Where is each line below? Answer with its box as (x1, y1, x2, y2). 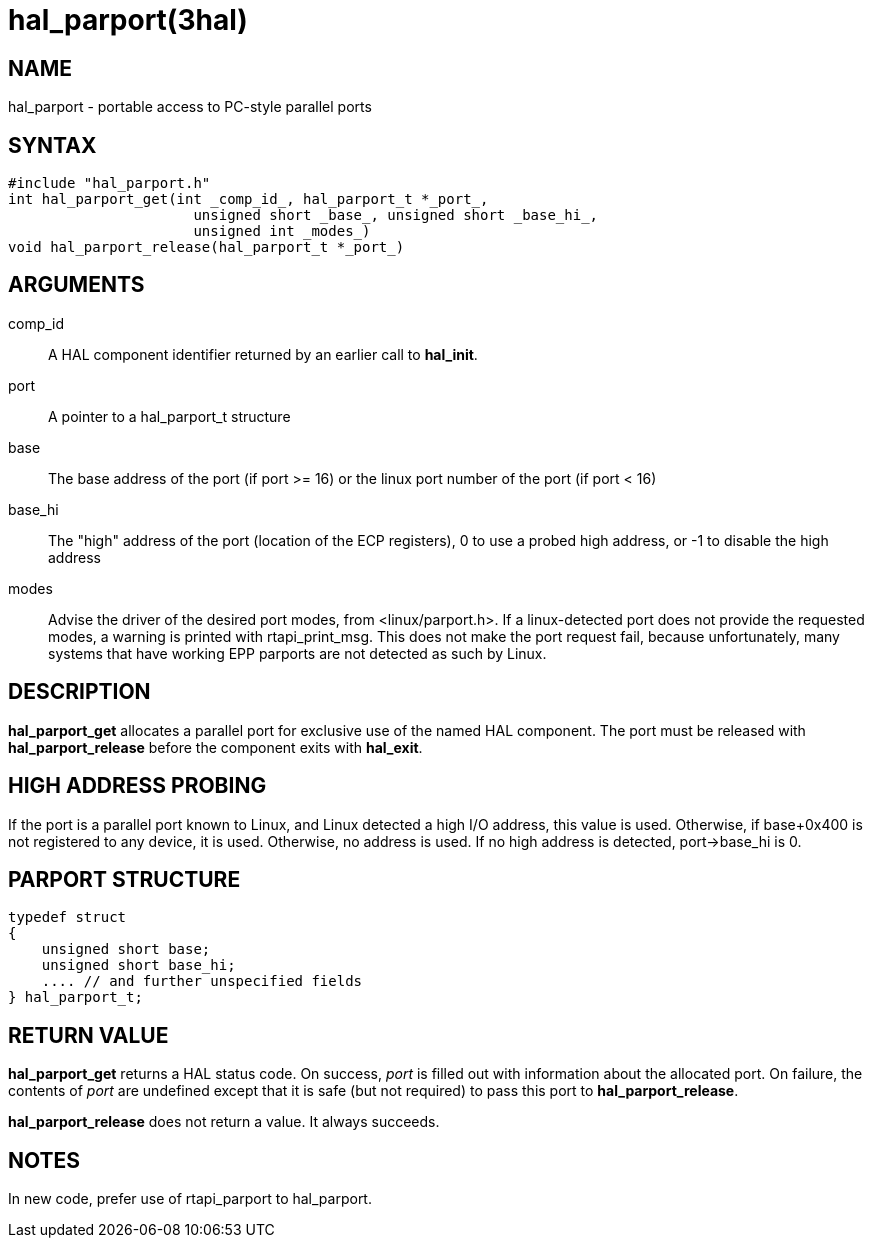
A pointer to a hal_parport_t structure (48, 407, 291, 425)
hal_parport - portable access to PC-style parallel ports (8, 98, 372, 116)
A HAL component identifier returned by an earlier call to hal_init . (48, 345, 478, 363)
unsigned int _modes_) (193, 223, 371, 240)
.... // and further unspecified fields (41, 973, 363, 990)
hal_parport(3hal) (8, 3, 248, 37)
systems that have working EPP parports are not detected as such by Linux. (48, 644, 547, 662)
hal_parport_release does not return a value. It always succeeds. (8, 1113, 440, 1131)
